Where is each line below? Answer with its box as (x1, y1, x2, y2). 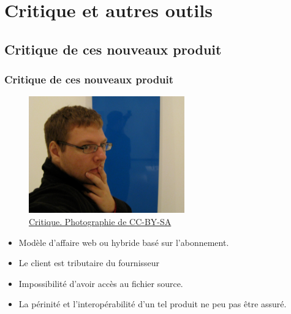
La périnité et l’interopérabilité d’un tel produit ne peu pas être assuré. (18, 297, 287, 310)
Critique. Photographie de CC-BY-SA (29, 215, 172, 228)
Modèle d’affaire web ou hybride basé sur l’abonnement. (18, 235, 229, 248)
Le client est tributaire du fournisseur (18, 256, 160, 269)
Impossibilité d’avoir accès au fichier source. (18, 277, 183, 289)
